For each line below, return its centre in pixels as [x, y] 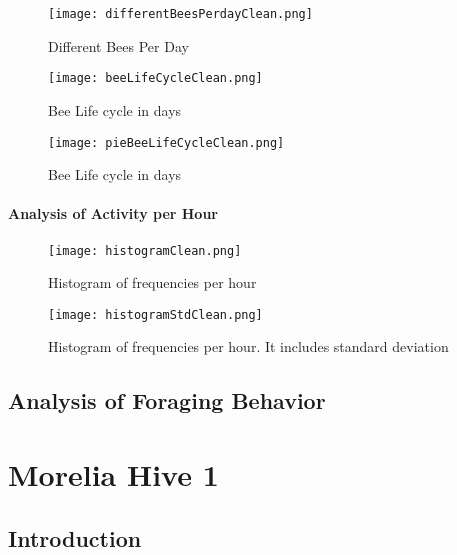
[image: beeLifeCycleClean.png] [155, 78]
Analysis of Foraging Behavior [167, 400]
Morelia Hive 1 [113, 474]
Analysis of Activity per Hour [113, 213]
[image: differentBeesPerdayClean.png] [180, 14]
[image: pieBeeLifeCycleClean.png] [166, 142]
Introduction [75, 537]
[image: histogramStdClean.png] [155, 314]
